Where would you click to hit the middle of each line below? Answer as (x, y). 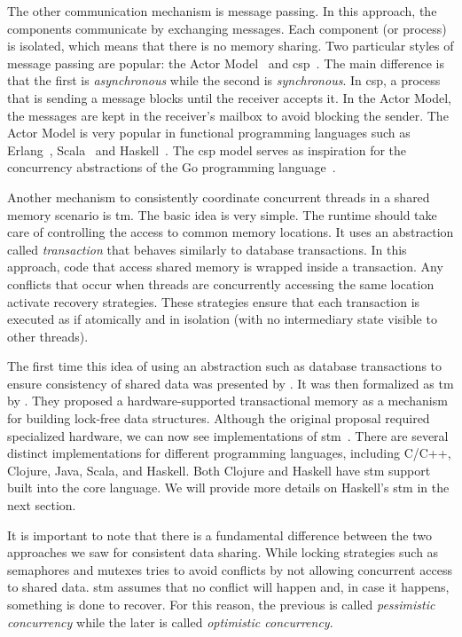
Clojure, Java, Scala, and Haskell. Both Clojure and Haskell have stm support (219, 470)
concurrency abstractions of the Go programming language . (172, 167)
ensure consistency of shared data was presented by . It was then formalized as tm (231, 383)
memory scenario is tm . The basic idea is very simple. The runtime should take (222, 214)
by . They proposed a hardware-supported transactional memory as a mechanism (227, 401)
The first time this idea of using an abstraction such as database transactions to (225, 366)
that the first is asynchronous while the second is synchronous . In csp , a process (224, 80)
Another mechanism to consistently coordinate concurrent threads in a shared (219, 197)
